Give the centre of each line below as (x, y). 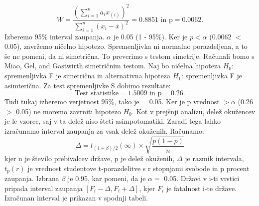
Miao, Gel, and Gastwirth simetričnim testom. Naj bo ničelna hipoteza (113, 66)
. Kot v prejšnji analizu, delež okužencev (194, 111)
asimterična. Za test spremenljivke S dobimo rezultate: (88, 85)
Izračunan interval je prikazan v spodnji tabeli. (76, 198)
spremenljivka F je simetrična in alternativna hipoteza (87, 76)
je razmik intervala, (214, 158)
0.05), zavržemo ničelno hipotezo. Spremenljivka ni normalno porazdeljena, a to (126, 46)
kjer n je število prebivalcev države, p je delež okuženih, (90, 158)
